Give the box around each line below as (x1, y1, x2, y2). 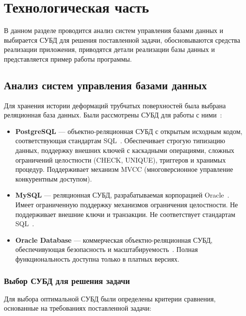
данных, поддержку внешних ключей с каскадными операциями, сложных (15, 145, 234, 155)
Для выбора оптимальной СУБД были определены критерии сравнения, (4, 293, 216, 303)
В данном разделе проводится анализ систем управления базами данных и (4, 25, 223, 35)
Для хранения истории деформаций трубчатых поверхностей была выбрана (4, 100, 226, 110)
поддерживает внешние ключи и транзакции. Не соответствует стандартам (15, 209, 235, 219)
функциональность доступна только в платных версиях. (15, 254, 180, 264)
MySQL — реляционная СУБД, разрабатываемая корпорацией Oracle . (15, 190, 230, 200)
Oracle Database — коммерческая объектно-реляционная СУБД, (15, 234, 213, 245)
